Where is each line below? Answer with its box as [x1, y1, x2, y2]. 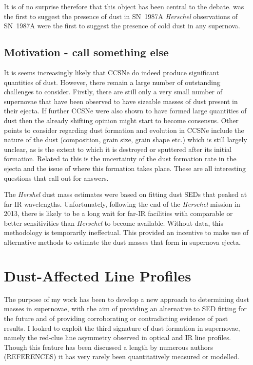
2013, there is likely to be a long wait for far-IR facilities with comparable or [4, 208, 233, 218]
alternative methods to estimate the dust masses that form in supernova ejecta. [4, 237, 241, 247]
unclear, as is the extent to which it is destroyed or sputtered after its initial [4, 144, 232, 154]
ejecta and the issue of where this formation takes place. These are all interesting [4, 163, 246, 173]
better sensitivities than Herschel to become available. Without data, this [4, 217, 223, 228]
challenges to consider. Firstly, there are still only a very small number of [4, 86, 223, 97]
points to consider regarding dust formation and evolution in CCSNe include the [4, 125, 244, 135]
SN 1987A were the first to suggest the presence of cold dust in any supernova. [4, 21, 240, 31]
